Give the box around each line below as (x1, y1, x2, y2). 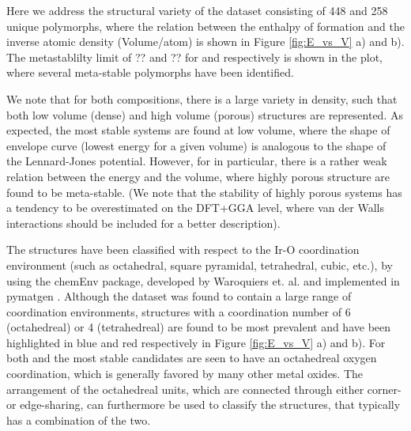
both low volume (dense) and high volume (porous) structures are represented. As (6, 106, 403, 123)
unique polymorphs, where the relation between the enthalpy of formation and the (6, 17, 405, 34)
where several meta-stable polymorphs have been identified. (6, 64, 294, 81)
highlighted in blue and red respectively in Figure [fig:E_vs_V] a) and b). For (6, 334, 386, 350)
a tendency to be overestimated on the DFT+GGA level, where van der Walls (6, 199, 384, 216)
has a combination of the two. (6, 411, 151, 428)
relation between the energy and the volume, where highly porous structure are (6, 168, 390, 184)
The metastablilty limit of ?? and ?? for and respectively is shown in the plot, (6, 48, 383, 65)
